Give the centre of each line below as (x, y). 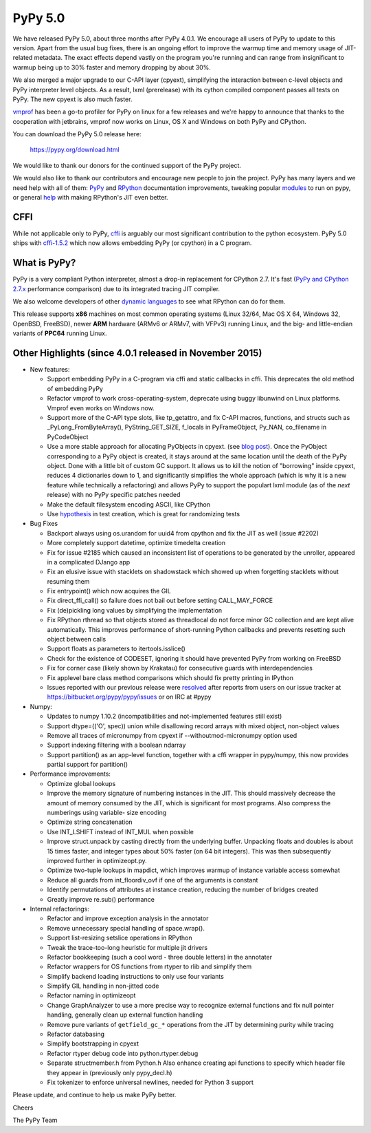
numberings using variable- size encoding (107, 813)
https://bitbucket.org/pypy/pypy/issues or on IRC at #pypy (129, 697)
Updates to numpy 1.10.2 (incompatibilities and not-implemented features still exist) (165, 717)
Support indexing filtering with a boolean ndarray (116, 745)
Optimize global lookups (81, 783)
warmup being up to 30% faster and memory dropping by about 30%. (112, 67)
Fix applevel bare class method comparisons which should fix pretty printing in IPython (170, 677)
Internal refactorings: (59, 909)
